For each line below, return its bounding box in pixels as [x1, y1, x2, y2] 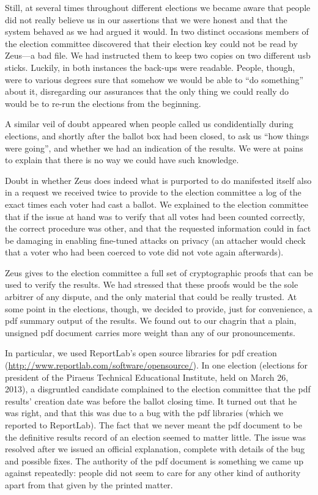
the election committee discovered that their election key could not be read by [5, 37, 298, 50]
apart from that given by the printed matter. [5, 478, 173, 491]
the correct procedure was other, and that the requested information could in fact [5, 222, 311, 235]
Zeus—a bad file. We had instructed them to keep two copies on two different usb [5, 49, 311, 62]
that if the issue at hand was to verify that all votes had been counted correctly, [5, 210, 305, 222]
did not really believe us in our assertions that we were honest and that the [5, 13, 287, 26]
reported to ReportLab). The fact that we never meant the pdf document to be [5, 419, 302, 431]
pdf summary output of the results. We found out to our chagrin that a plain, [5, 314, 297, 327]
